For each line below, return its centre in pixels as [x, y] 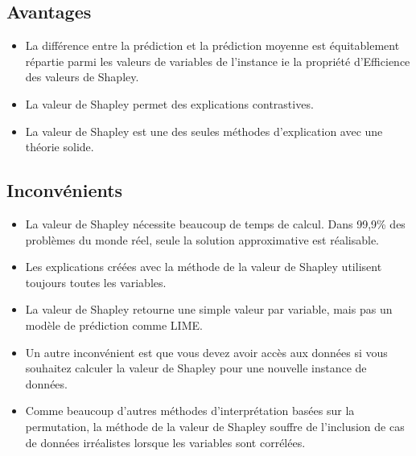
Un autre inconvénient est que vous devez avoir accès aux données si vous [206, 352]
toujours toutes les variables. [96, 282]
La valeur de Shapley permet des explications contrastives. [169, 103]
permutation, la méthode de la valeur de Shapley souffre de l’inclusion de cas [215, 426]
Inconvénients [65, 190]
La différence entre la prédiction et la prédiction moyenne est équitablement [212, 45]
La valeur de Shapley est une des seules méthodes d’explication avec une [204, 131]
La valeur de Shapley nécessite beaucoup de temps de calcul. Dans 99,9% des [215, 223]
